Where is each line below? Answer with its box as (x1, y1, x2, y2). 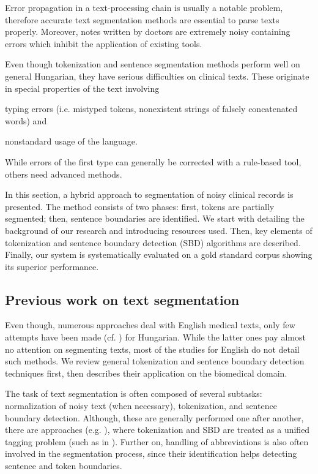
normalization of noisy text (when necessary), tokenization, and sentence (5, 399, 277, 412)
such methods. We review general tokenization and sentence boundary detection (5, 355, 305, 367)
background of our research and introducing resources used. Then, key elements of (5, 224, 312, 236)
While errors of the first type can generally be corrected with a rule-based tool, (5, 155, 301, 168)
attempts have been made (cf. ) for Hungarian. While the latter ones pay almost (5, 331, 306, 344)
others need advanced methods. (5, 167, 122, 180)
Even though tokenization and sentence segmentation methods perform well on (5, 58, 300, 70)
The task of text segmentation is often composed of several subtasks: (5, 387, 262, 400)
